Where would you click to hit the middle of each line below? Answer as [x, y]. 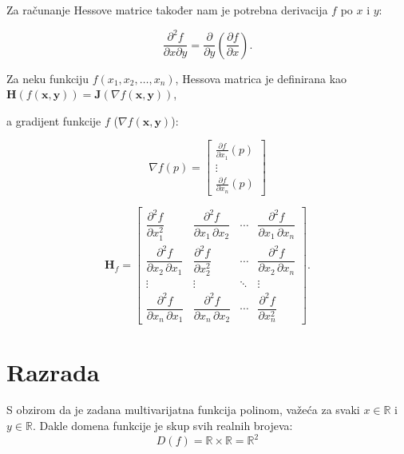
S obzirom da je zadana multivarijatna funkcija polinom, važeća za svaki [183, 410]
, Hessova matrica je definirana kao [261, 78]
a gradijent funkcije [54, 120]
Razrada [53, 371]
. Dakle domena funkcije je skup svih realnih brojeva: [162, 426]
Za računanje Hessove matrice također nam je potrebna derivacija [167, 10]
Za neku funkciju [48, 78]
